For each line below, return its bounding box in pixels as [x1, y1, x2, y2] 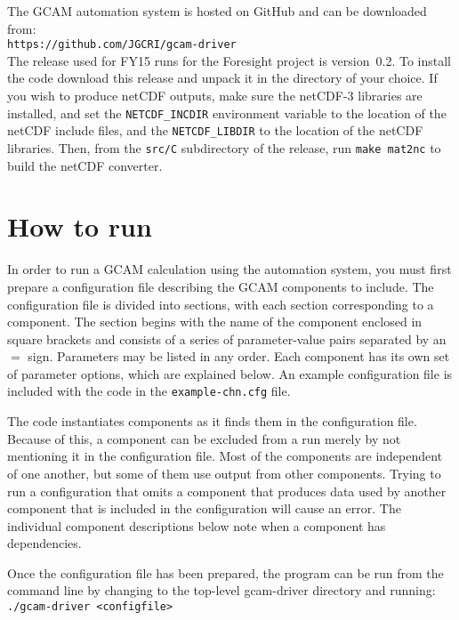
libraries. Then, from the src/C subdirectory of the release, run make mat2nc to [7, 138, 441, 157]
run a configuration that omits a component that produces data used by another [7, 481, 447, 500]
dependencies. [7, 534, 82, 552]
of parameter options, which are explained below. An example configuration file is [7, 364, 453, 382]
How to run [7, 208, 152, 245]
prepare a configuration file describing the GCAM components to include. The [7, 277, 434, 295]
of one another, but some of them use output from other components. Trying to [7, 463, 441, 482]
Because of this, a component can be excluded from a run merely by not [7, 429, 401, 447]
